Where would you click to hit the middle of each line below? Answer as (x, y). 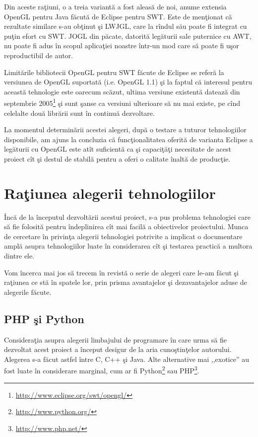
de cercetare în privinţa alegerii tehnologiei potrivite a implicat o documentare (123, 236)
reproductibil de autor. (38, 55)
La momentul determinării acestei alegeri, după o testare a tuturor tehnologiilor (125, 130)
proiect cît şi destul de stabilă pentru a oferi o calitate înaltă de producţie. (117, 158)
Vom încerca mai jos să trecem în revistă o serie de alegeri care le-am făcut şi (122, 272)
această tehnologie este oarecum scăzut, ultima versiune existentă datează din (122, 91)
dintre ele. (19, 256)
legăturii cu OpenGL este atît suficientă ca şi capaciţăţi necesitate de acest (118, 149)
